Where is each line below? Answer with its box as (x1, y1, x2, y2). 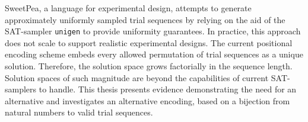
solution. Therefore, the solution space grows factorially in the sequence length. (5, 60, 293, 72)
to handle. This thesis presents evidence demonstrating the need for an (39, 83, 297, 95)
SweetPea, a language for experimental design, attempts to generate (5, 2, 252, 14)
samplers (5, 83, 37, 95)
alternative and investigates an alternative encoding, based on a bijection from (5, 94, 290, 107)
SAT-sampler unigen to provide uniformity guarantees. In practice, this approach (5, 25, 301, 37)
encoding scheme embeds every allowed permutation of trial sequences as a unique (5, 48, 303, 60)
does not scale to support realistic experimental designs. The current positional (5, 36, 293, 49)
